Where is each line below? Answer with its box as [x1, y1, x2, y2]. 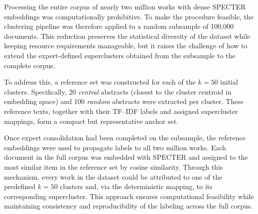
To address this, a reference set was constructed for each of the [4, 77, 196, 87]
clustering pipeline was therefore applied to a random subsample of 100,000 [4, 21, 234, 31]
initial [220, 77, 238, 87]
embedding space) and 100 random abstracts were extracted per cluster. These [4, 96, 244, 107]
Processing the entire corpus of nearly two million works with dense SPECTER [4, 1, 246, 11]
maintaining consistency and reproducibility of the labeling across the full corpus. [4, 201, 253, 211]
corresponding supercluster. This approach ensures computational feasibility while [4, 191, 254, 201]
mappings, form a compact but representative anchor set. [4, 115, 178, 126]
